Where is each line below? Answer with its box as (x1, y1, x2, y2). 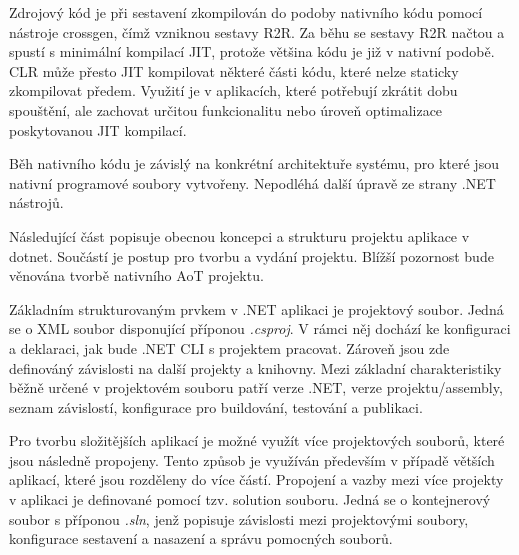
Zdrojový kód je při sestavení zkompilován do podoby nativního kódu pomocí (9, 2, 483, 22)
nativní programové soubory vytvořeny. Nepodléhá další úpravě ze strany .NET (9, 172, 496, 193)
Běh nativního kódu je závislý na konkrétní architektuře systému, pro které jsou (9, 153, 499, 174)
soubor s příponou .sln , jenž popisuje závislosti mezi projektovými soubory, (9, 508, 469, 529)
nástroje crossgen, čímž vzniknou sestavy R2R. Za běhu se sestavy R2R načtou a (9, 21, 505, 42)
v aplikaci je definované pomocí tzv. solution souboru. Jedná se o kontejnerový (9, 489, 491, 510)
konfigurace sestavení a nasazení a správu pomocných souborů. (9, 528, 393, 549)
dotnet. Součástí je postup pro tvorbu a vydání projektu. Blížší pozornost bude (9, 245, 494, 266)
